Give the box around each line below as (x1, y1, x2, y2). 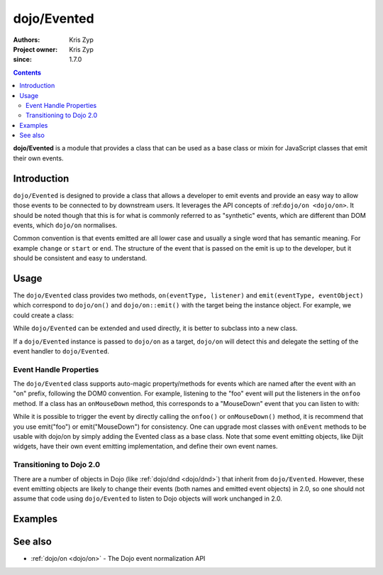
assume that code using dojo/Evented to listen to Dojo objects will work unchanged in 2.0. (13, 494, 283, 503)
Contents (13, 68, 42, 77)
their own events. (13, 153, 64, 163)
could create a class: (13, 311, 74, 319)
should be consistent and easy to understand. (13, 254, 148, 263)
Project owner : (13, 45, 58, 53)
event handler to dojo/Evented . (13, 346, 110, 355)
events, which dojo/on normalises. (13, 221, 118, 229)
